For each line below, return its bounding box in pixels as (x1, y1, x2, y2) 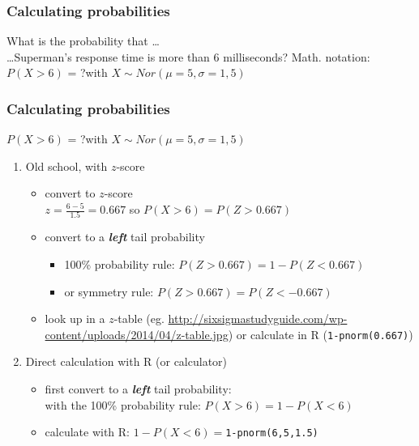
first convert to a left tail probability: (45, 380, 232, 397)
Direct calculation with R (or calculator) (25, 353, 228, 370)
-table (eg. (113, 310, 165, 327)
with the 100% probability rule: (45, 396, 201, 413)
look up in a (45, 310, 105, 327)
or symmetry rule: (64, 282, 154, 299)
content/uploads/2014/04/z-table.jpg (45, 325, 229, 342)
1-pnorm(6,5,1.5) (225, 427, 319, 440)
